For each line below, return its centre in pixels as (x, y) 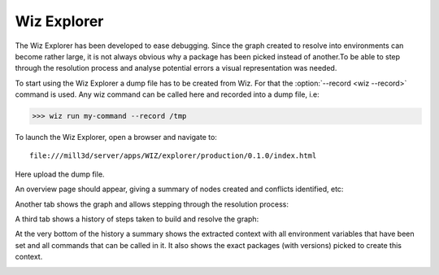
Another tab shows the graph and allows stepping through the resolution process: (152, 204)
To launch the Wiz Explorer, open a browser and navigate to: (116, 137)
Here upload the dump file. (60, 174)
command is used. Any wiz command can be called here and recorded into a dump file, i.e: (167, 94)
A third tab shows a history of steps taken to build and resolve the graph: (137, 219)
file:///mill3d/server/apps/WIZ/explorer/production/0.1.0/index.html (173, 156)
